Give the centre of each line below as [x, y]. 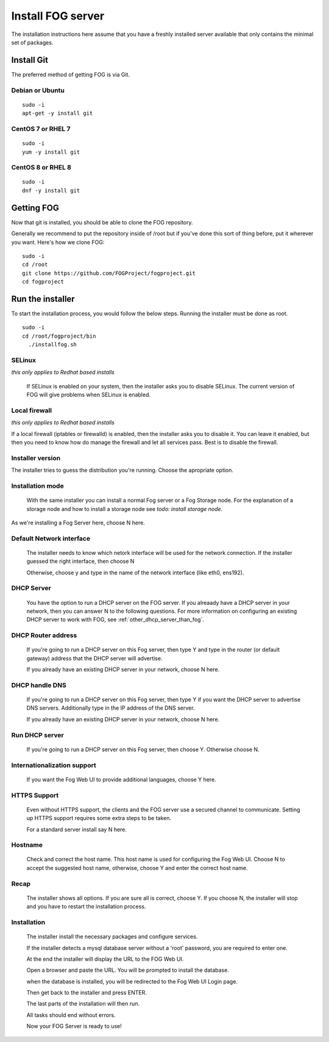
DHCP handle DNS [39, 685]
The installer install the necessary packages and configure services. [112, 937]
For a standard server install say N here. [77, 829]
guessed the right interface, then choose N [80, 562]
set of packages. [32, 42]
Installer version [36, 458]
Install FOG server [58, 16]
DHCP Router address [44, 635]
